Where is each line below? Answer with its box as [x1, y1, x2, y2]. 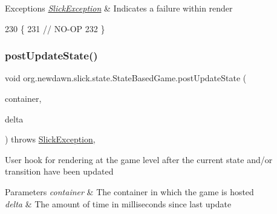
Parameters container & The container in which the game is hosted [5, 185, 254, 198]
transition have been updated [5, 165, 114, 178]
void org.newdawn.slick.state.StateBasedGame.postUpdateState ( [5, 72, 247, 84]
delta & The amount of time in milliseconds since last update [5, 197, 232, 210]
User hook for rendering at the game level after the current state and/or [5, 153, 273, 166]
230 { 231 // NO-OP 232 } [5, 22, 105, 35]
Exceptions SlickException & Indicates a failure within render [5, 2, 233, 14]
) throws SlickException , [5, 133, 96, 145]
